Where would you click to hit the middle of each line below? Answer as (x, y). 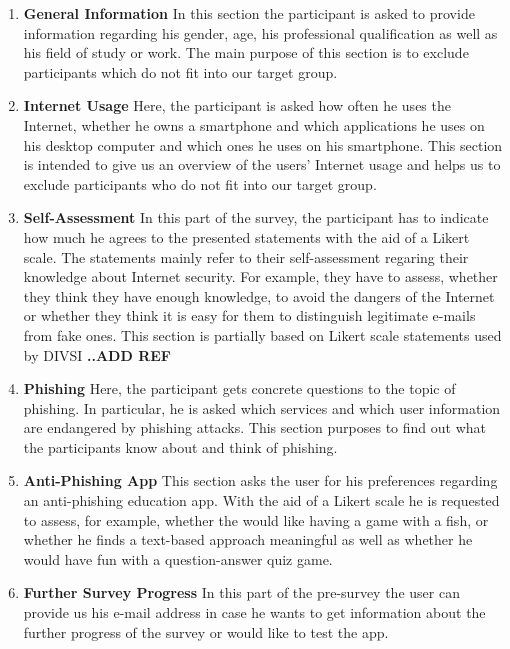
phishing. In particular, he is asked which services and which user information (262, 407)
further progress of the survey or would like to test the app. (206, 631)
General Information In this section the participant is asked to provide (249, 13)
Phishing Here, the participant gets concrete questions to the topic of (239, 388)
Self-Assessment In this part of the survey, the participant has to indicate (256, 217)
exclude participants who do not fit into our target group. (200, 183)
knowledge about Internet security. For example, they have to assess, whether (260, 276)
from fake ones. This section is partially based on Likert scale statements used (262, 334)
